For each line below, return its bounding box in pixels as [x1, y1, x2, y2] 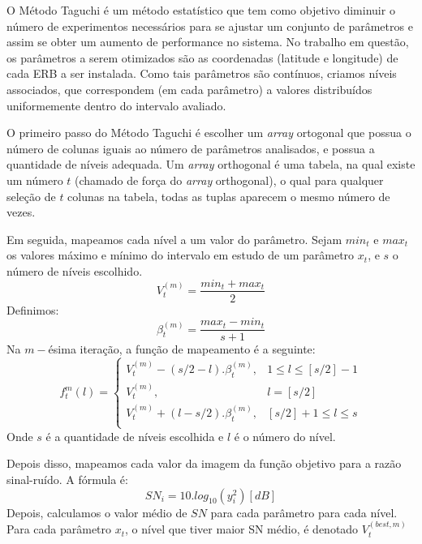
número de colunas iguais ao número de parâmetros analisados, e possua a [6, 139, 375, 156]
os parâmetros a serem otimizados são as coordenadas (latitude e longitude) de [6, 49, 398, 66]
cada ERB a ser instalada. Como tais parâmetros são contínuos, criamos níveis [6, 65, 397, 82]
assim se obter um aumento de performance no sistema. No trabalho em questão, [6, 33, 409, 50]
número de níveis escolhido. [6, 262, 143, 279]
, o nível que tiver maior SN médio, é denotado [125, 520, 359, 538]
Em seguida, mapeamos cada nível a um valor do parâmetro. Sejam [6, 230, 342, 247]
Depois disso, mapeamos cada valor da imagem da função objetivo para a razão [6, 455, 402, 472]
